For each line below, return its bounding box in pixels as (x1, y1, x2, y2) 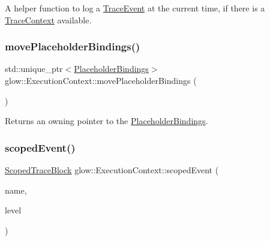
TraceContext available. (5, 13, 92, 26)
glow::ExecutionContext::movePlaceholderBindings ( (5, 74, 197, 86)
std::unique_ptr (5, 62, 63, 75)
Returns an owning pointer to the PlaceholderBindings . (5, 115, 208, 127)
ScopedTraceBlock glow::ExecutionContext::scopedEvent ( (5, 164, 219, 176)
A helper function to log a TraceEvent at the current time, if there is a (5, 2, 265, 14)
